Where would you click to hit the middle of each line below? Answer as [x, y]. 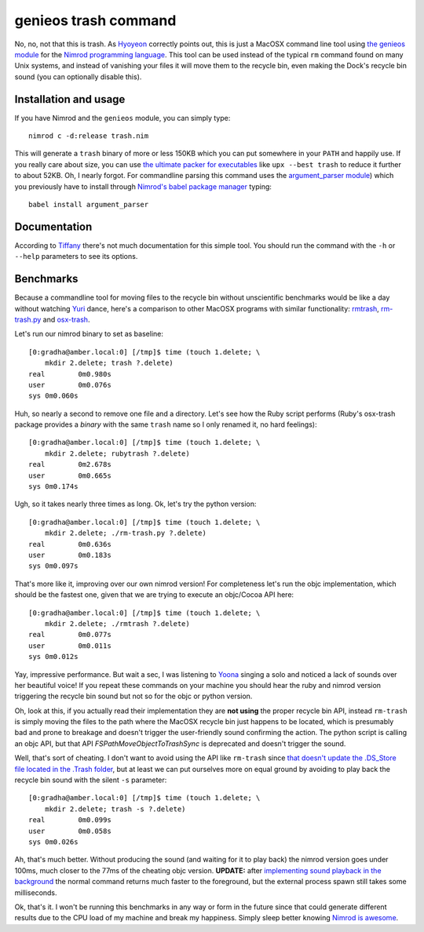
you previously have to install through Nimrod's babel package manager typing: [143, 186]
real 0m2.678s [70, 464]
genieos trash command [95, 20]
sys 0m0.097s [53, 566]
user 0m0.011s [70, 646]
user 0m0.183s [70, 555]
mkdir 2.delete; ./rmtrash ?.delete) [117, 623]
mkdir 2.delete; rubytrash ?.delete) [117, 453]
